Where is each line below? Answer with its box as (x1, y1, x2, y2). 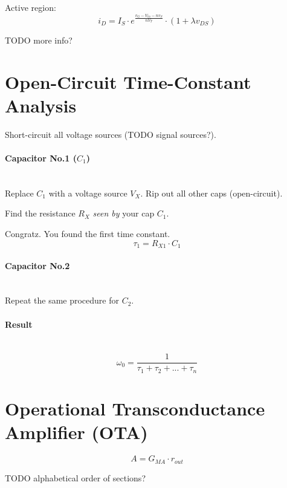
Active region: (5, 1, 56, 13)
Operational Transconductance (5, 396, 265, 421)
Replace (5, 186, 34, 199)
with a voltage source (48, 186, 127, 199)
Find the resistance (5, 207, 76, 220)
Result (5, 317, 33, 330)
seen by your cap (92, 207, 155, 220)
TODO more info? (5, 33, 73, 46)
